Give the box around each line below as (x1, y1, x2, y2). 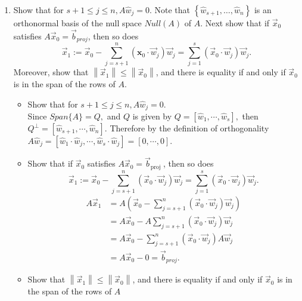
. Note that (149, 4, 191, 16)
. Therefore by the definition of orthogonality (104, 122, 269, 134)
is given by (132, 110, 172, 122)
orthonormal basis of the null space (13, 17, 142, 29)
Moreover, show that (13, 66, 89, 78)
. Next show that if (200, 17, 270, 29)
